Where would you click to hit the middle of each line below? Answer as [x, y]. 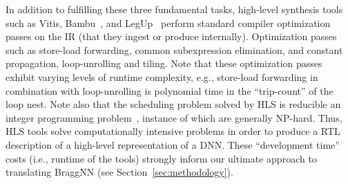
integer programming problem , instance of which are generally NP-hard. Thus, [174, 117]
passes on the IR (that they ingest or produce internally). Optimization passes [171, 36]
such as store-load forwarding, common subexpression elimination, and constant [174, 49]
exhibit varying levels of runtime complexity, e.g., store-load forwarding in [162, 76]
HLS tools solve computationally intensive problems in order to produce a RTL [173, 131]
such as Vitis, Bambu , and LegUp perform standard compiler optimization [168, 22]
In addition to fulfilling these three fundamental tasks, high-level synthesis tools [174, 9]
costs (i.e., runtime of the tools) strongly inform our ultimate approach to [161, 158]
